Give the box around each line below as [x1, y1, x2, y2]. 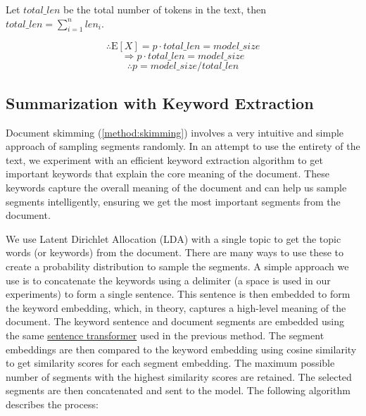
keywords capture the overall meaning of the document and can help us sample [6, 179, 347, 194]
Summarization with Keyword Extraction [6, 92, 314, 113]
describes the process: [6, 396, 99, 411]
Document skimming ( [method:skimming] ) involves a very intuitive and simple [6, 125, 344, 139]
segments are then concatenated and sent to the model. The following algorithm [6, 383, 351, 398]
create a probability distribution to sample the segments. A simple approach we [6, 258, 349, 273]
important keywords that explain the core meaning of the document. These [6, 166, 329, 181]
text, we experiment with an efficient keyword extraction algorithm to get [6, 152, 323, 167]
